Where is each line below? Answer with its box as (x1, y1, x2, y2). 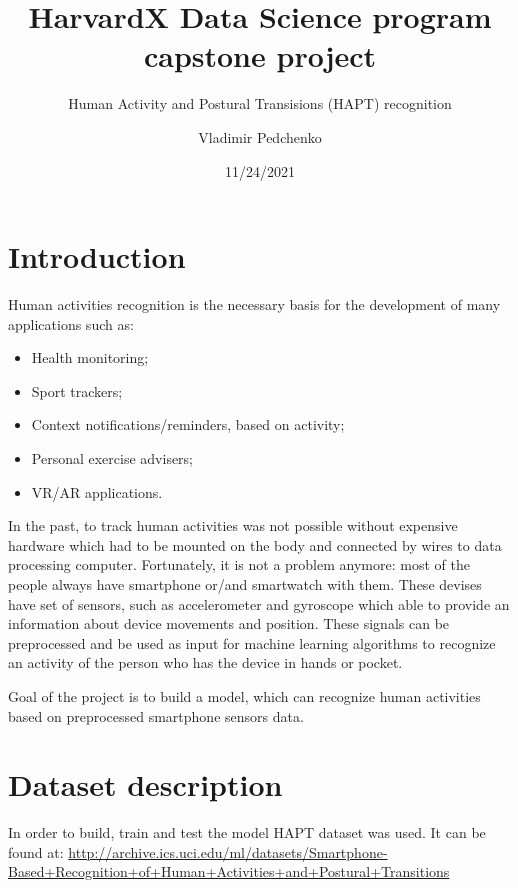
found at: (8, 841, 64, 862)
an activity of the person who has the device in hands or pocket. (8, 652, 403, 673)
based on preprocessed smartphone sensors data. (8, 705, 304, 726)
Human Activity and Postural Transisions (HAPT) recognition (68, 93, 452, 114)
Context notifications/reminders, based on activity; (31, 414, 345, 435)
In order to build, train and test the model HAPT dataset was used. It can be (8, 822, 486, 843)
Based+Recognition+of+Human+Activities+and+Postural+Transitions (8, 861, 450, 882)
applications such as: (8, 313, 134, 334)
